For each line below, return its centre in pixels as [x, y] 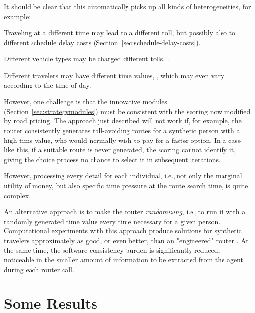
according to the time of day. [48, 85]
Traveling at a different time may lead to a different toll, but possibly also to [120, 33]
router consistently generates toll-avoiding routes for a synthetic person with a [122, 130]
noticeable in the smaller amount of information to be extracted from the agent [124, 260]
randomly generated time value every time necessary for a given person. [112, 221]
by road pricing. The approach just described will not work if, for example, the [123, 121]
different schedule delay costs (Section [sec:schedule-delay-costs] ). [102, 42]
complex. [17, 195]
